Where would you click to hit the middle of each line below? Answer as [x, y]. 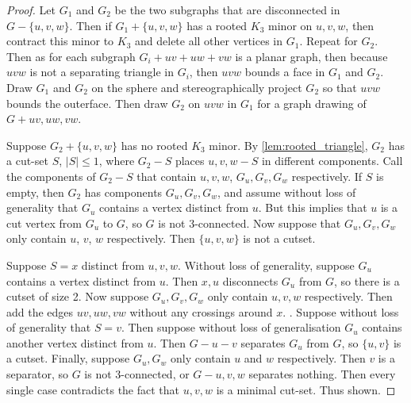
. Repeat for [328, 41]
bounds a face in [285, 72]
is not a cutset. [279, 238]
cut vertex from [44, 223]
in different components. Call [332, 161]
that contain [167, 176]
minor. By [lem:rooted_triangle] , [288, 145]
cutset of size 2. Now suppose [78, 296]
